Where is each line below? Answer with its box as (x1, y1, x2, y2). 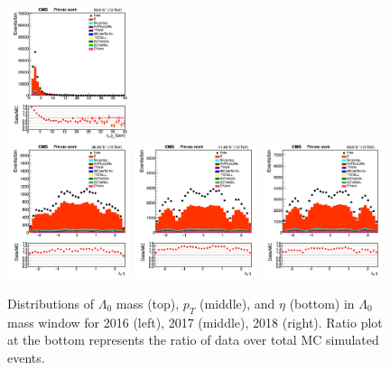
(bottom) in (289, 293, 355, 312)
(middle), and (200, 293, 275, 312)
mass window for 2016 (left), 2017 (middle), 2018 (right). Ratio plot (7, 312, 383, 331)
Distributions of (7, 293, 95, 312)
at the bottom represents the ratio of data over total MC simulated (7, 330, 379, 349)
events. (7, 347, 45, 366)
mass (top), (116, 293, 180, 312)
